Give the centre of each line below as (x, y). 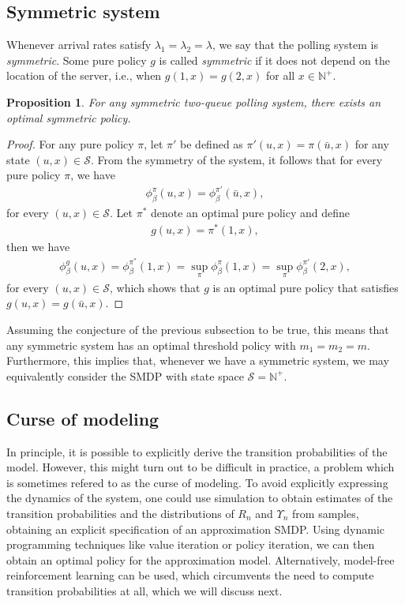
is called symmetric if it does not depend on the (274, 60)
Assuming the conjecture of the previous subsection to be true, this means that (198, 330)
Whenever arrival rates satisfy (79, 45)
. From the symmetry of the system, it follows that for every (236, 159)
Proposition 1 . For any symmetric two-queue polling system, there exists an (194, 101)
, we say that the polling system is (295, 45)
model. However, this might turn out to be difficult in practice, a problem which (201, 467)
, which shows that (155, 287)
